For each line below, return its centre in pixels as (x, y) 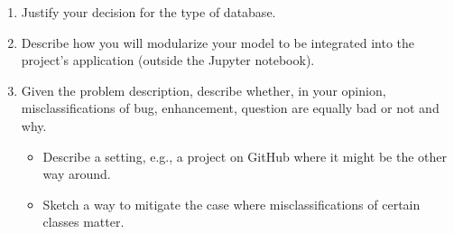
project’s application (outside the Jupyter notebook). (168, 60)
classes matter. (83, 222)
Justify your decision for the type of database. (148, 12)
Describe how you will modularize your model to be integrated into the (218, 42)
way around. (77, 174)
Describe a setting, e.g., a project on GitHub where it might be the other (245, 156)
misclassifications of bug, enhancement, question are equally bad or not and (230, 108)
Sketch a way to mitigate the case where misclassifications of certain (232, 204)
